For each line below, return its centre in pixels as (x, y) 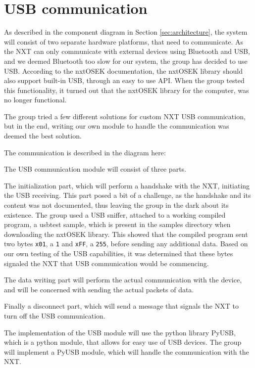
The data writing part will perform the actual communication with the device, (123, 280)
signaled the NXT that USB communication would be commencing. (106, 263)
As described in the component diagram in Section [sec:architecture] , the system (126, 32)
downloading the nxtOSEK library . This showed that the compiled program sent (126, 234)
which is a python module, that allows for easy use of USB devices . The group (123, 342)
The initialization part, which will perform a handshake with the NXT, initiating (127, 185)
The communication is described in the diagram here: (85, 152)
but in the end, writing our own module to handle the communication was (117, 126)
